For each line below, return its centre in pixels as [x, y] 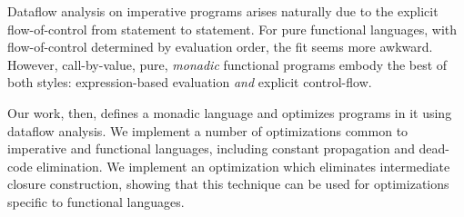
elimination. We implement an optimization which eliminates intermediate [243, 166]
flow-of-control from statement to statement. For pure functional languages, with [232, 29]
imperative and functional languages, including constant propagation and [211, 148]
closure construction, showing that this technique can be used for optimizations [228, 184]
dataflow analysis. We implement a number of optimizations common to [208, 130]
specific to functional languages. [96, 201]
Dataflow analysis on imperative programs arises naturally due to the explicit [223, 11]
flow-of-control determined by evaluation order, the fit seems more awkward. [220, 47]
